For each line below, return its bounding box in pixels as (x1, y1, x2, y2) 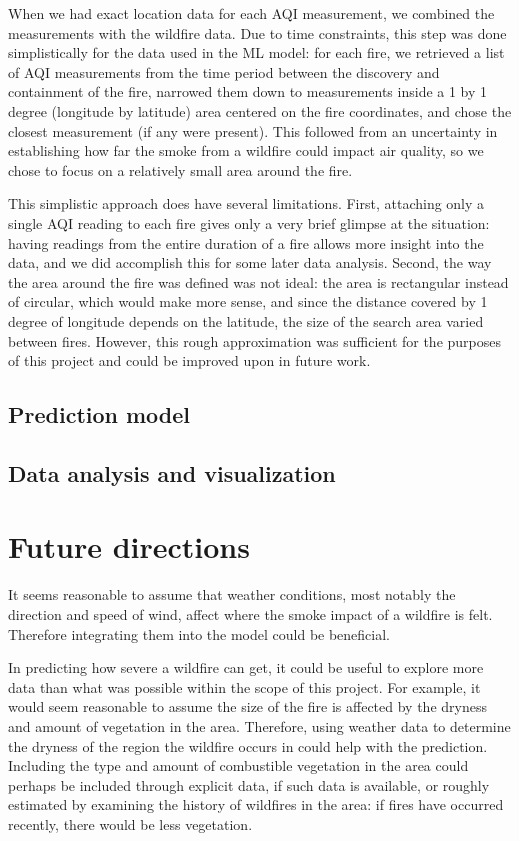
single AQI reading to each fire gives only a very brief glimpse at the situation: (8, 212, 490, 233)
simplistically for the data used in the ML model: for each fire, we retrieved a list (8, 42, 505, 63)
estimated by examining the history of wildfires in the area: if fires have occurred (8, 794, 504, 815)
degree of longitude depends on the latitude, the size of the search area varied (8, 310, 484, 331)
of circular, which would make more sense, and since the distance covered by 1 (8, 291, 488, 312)
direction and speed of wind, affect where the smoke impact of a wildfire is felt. (8, 603, 493, 624)
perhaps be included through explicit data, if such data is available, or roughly (8, 774, 490, 795)
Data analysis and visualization (8, 457, 336, 488)
